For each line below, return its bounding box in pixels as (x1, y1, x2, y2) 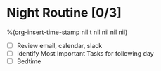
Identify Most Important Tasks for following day (16, 49, 154, 57)
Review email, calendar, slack (16, 41, 103, 49)
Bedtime (16, 57, 41, 65)
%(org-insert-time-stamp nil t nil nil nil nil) (6, 28, 128, 36)
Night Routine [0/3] (6, 5, 122, 21)
